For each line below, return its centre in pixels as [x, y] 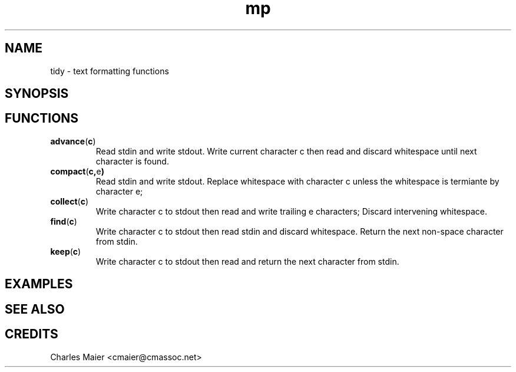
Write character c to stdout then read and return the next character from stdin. [247, 261]
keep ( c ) [66, 251]
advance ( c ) [73, 141]
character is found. [132, 161]
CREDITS [32, 334]
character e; [119, 191]
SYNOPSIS [37, 94]
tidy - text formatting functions [110, 71]
